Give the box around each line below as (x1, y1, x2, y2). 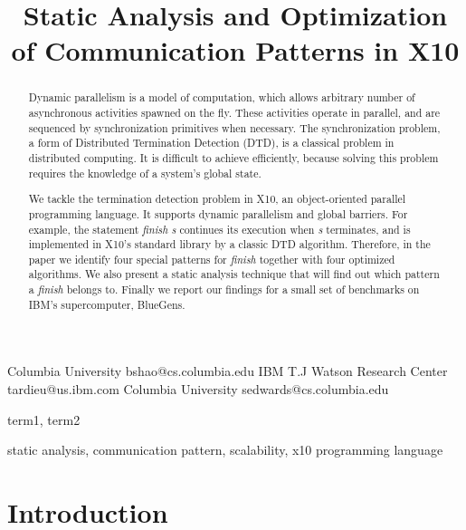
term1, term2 (7, 410, 81, 429)
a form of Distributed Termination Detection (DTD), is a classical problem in (28, 135, 395, 150)
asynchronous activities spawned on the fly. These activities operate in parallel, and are (28, 105, 441, 120)
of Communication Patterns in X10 (11, 32, 460, 69)
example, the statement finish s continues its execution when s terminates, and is (28, 221, 411, 236)
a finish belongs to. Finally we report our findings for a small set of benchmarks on (28, 282, 420, 297)
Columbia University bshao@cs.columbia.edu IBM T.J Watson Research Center (7, 361, 448, 381)
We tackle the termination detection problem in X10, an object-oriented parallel (28, 191, 406, 207)
